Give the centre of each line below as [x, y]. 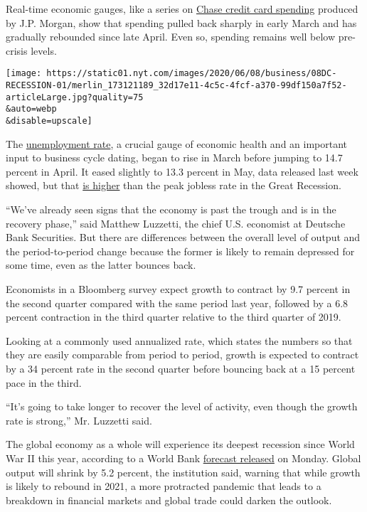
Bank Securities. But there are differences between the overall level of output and [183, 237]
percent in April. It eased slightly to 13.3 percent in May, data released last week [182, 171]
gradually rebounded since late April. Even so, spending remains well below [171, 37]
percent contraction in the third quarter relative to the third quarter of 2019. [174, 317]
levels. [44, 50]
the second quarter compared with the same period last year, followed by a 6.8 [177, 303]
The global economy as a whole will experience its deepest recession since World [180, 444]
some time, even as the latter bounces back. [101, 265]
